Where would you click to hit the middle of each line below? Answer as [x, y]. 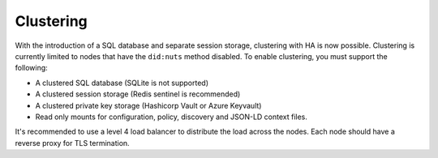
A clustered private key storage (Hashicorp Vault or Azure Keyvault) [148, 105]
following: [31, 68]
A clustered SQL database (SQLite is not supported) [122, 83]
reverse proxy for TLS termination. [72, 143]
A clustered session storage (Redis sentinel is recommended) [138, 94]
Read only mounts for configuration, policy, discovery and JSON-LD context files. [172, 117]
